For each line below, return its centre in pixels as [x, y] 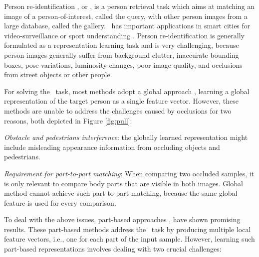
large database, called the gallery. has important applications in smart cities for [127, 26]
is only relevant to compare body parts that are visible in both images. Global [124, 183]
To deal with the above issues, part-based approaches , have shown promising [122, 219]
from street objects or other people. [58, 74]
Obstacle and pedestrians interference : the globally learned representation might [126, 137]
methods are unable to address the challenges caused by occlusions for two [118, 110]
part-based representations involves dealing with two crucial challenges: [113, 249]
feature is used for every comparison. [60, 202]
